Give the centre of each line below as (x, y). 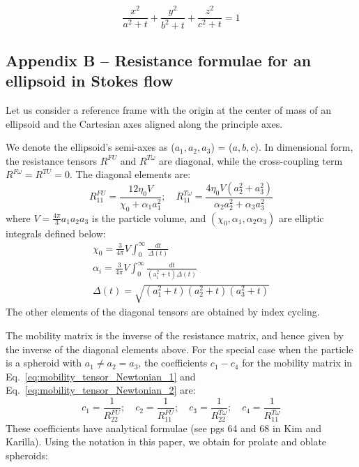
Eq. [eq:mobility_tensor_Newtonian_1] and (101, 376)
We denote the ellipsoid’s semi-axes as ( (90, 147)
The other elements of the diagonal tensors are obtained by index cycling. (163, 312)
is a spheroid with (44, 363)
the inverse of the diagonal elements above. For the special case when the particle (179, 349)
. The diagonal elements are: (130, 174)
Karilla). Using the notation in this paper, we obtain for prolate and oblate (166, 442)
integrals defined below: (56, 233)
